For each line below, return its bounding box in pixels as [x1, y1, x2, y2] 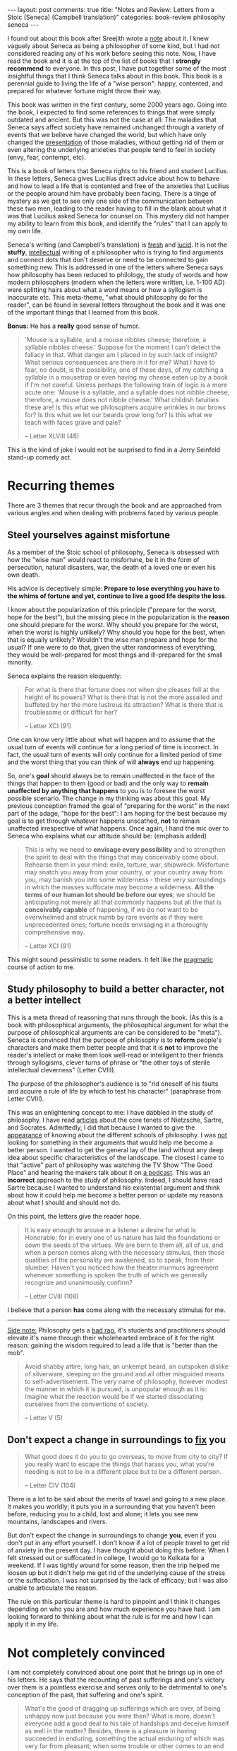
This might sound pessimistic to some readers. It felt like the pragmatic [7, 955, 214, 964]
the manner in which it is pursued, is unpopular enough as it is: [24, 1384, 207, 1393]
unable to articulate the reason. [7, 1583, 98, 1592]
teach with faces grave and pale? [24, 418, 121, 426]
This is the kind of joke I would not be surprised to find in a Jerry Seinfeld [7, 445, 221, 454]
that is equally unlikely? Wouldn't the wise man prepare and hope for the [7, 635, 217, 644]
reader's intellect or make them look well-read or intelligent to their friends [7, 1050, 224, 1059]
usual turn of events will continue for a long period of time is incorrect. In [7, 742, 219, 751]
